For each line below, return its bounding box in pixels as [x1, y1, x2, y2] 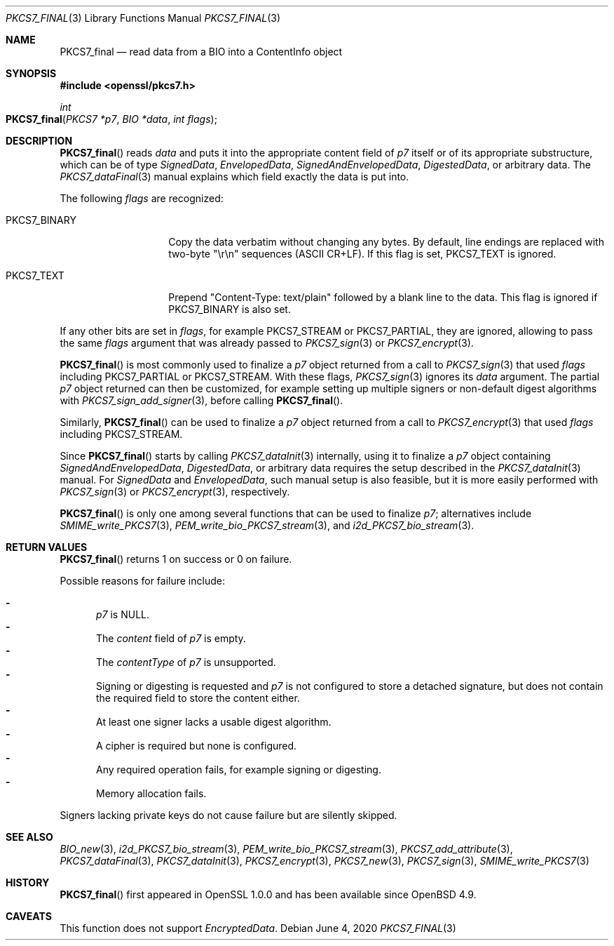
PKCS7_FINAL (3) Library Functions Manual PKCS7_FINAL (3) [6, 12, 281, 24]
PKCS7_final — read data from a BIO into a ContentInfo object [60, 46, 343, 58]
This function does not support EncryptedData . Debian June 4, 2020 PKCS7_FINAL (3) [60, 922, 456, 934]
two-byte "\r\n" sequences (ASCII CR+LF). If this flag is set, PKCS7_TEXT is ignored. [168, 248, 557, 260]
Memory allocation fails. [96, 787, 207, 799]
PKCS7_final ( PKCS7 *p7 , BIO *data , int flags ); [6, 113, 217, 125]
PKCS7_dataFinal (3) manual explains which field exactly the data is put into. [60, 171, 409, 182]
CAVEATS [6, 910, 52, 922]
